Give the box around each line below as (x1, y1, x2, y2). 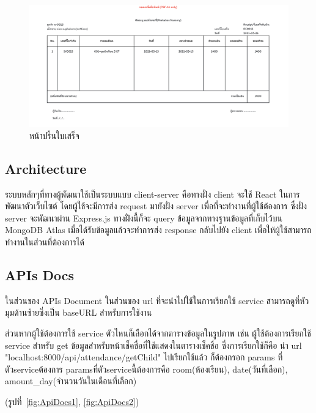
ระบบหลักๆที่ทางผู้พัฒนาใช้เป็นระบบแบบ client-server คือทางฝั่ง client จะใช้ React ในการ (5, 187, 300, 200)
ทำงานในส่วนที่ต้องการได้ (5, 235, 84, 248)
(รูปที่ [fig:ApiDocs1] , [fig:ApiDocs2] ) (5, 395, 139, 407)
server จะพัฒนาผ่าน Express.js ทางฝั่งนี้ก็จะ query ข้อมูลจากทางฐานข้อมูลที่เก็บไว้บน (5, 211, 282, 224)
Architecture (5, 158, 87, 177)
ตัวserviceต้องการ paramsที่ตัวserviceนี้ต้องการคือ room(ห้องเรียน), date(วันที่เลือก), (5, 362, 288, 375)
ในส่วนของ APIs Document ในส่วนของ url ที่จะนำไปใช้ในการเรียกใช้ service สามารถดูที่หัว (5, 294, 309, 307)
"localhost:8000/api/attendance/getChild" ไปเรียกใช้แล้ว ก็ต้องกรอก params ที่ (5, 351, 283, 363)
